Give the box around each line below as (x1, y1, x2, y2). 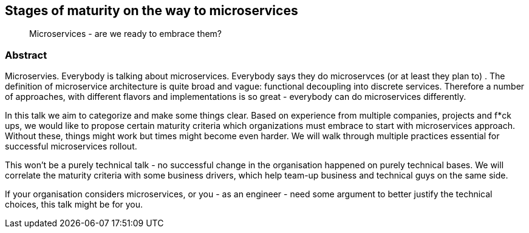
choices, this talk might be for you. (5, 199, 143, 210)
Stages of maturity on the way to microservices (5, 3, 298, 18)
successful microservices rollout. (5, 141, 137, 152)
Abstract (5, 48, 47, 61)
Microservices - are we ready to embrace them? (29, 28, 222, 39)
